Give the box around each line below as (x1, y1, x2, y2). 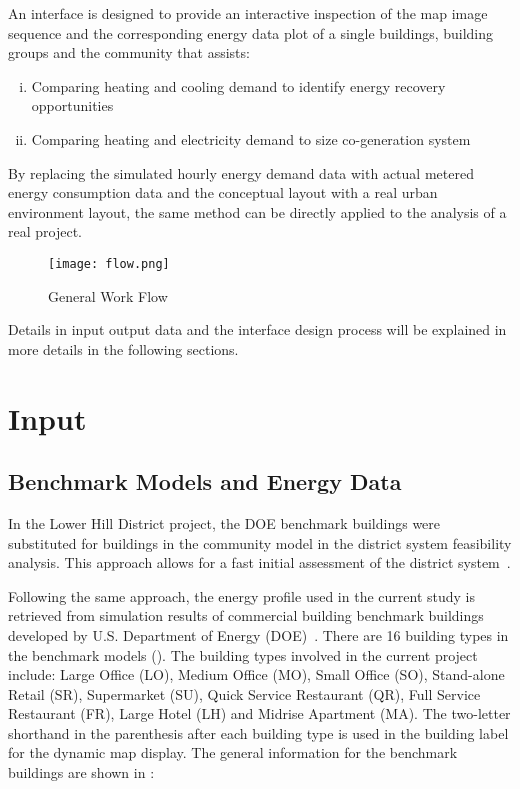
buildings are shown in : (8, 762, 155, 783)
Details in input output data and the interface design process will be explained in (8, 319, 507, 340)
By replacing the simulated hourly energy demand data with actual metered (8, 162, 474, 183)
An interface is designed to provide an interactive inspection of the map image (8, 3, 488, 23)
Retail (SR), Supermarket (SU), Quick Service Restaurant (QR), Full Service (8, 683, 481, 704)
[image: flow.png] (48, 256, 170, 271)
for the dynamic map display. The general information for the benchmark (8, 742, 458, 763)
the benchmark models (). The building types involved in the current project (8, 644, 478, 665)
